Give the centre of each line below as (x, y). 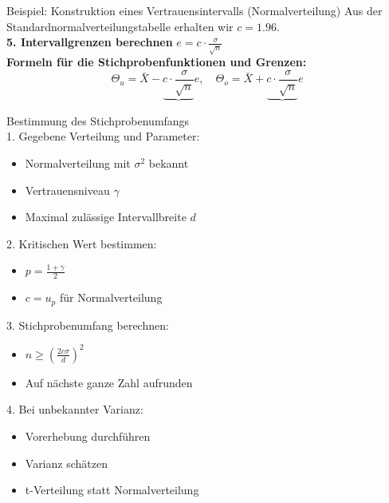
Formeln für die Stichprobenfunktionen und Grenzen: (157, 62)
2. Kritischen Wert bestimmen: (82, 243)
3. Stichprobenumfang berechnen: (88, 325)
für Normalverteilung (111, 297)
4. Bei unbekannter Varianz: (75, 409)
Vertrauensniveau (67, 190)
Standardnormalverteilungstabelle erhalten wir (120, 26)
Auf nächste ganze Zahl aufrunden (109, 382)
